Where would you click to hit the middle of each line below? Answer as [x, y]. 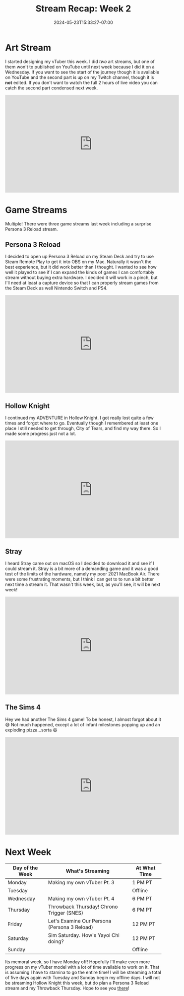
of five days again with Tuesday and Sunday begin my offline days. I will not [83, 977]
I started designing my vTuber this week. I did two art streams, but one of [80, 61]
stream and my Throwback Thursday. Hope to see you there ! [67, 988]
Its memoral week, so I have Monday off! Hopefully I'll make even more [78, 962]
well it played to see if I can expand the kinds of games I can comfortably [80, 272]
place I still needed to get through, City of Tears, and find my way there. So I [83, 428]
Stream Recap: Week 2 [83, 9]
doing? [56, 941]
